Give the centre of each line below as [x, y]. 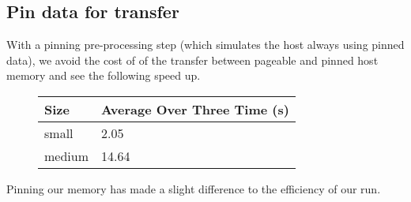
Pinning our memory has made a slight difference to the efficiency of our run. [194, 188]
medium [67, 155]
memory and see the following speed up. [104, 75]
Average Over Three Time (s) [195, 109]
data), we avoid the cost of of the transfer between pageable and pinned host [192, 60]
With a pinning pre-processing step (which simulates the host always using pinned [205, 45]
